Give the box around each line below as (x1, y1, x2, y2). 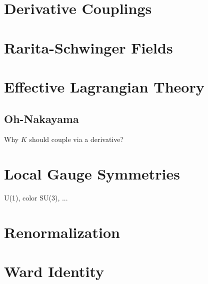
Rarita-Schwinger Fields (4, 37, 173, 57)
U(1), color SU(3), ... (4, 192, 68, 203)
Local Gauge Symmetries (4, 163, 180, 184)
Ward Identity (4, 261, 104, 281)
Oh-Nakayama (4, 110, 79, 126)
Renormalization (4, 221, 120, 242)
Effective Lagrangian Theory (4, 76, 204, 96)
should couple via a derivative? (29, 134, 124, 144)
